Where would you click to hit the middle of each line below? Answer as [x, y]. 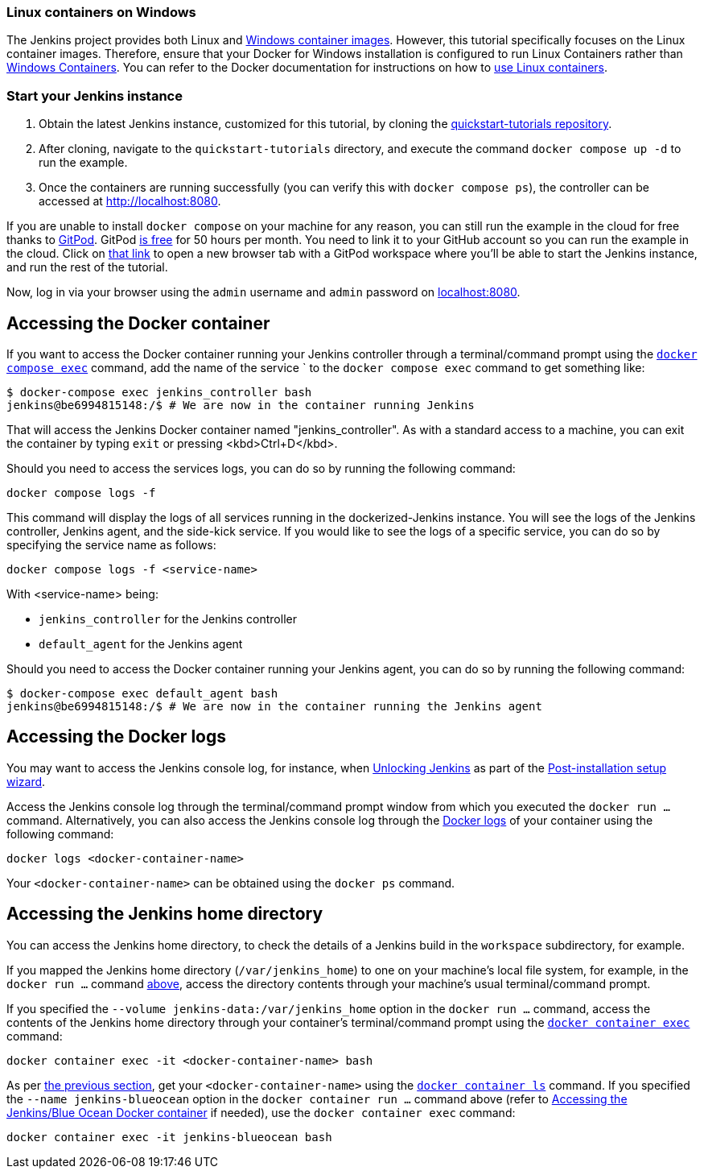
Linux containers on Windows [101, 12]
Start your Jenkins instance [95, 95]
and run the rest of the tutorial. [87, 267]
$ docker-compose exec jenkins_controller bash [159, 392]
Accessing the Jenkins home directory [165, 914]
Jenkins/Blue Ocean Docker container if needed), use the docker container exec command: [261, 1112]
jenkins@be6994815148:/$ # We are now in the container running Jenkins [241, 405]
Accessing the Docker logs [116, 737]
